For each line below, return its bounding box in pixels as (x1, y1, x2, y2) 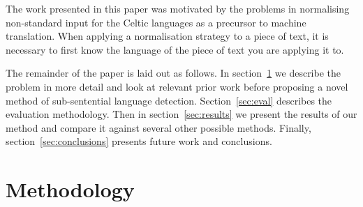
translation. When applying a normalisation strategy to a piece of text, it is (6, 29, 329, 43)
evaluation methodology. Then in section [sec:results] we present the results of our (6, 107, 357, 121)
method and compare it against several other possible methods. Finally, (6, 120, 311, 135)
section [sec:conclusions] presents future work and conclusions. (6, 134, 272, 148)
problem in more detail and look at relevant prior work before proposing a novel (6, 79, 348, 93)
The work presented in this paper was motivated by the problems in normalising (6, 1, 350, 15)
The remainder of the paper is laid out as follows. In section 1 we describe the (6, 66, 341, 80)
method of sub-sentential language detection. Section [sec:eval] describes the (6, 93, 332, 107)
